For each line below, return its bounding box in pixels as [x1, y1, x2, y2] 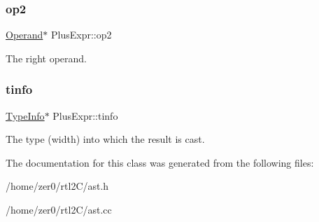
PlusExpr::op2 [51, 27, 112, 42]
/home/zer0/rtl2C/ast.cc [6, 202, 112, 216]
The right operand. [6, 50, 87, 65]
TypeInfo [6, 108, 45, 123]
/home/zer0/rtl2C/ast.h [6, 179, 109, 193]
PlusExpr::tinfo [52, 108, 118, 123]
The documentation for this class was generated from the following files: [6, 155, 314, 169]
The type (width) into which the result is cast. [6, 132, 205, 146]
